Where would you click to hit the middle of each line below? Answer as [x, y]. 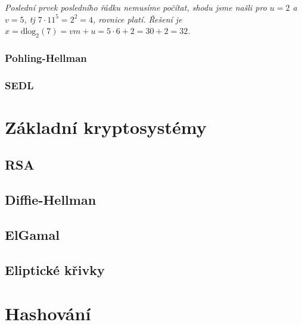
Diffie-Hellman [51, 200]
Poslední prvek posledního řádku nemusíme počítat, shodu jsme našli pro [136, 7]
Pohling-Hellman [46, 57]
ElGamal [32, 235]
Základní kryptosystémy [106, 126]
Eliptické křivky [55, 269]
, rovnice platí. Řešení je [137, 19]
